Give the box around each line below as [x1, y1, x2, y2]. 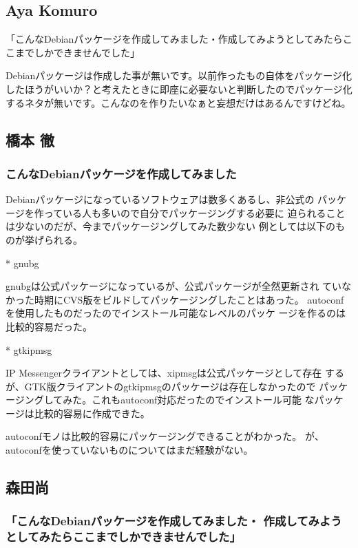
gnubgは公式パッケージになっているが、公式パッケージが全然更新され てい [6, 279, 342, 293]
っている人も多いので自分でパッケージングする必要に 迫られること [43, 205, 346, 220]
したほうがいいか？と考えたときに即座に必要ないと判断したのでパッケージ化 [6, 81, 352, 96]
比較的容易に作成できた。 [34, 405, 150, 420]
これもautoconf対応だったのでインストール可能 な [92, 392, 315, 407]
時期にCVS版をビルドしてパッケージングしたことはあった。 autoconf [34, 292, 344, 306]
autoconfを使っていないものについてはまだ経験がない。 [6, 443, 253, 457]
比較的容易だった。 [6, 319, 92, 333]
